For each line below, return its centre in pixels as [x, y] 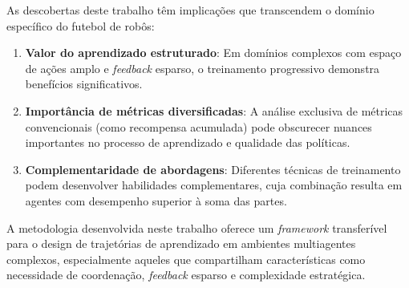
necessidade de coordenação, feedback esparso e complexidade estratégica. [186, 275]
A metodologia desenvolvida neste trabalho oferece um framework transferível [197, 227]
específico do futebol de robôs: [81, 25]
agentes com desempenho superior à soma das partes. [156, 200]
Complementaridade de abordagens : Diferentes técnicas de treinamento [213, 169]
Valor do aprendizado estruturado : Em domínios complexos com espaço [213, 53]
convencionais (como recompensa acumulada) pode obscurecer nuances [198, 126]
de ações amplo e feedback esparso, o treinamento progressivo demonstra [202, 68]
